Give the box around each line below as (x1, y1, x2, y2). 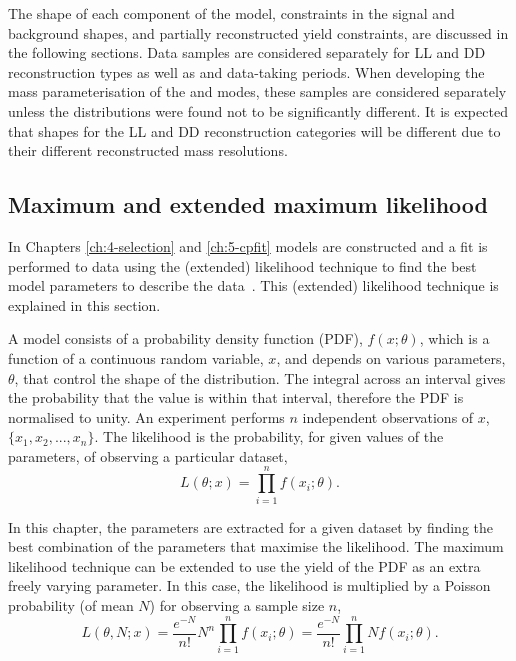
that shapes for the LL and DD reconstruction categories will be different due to (8, 120, 501, 141)
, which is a (419, 328, 490, 349)
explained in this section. (8, 294, 161, 315)
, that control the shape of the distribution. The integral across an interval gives (14, 367, 506, 388)
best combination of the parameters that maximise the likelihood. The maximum (8, 536, 504, 557)
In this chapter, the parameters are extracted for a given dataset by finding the (8, 516, 494, 537)
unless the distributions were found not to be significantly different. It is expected (8, 100, 508, 121)
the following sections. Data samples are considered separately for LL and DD (8, 42, 486, 63)
